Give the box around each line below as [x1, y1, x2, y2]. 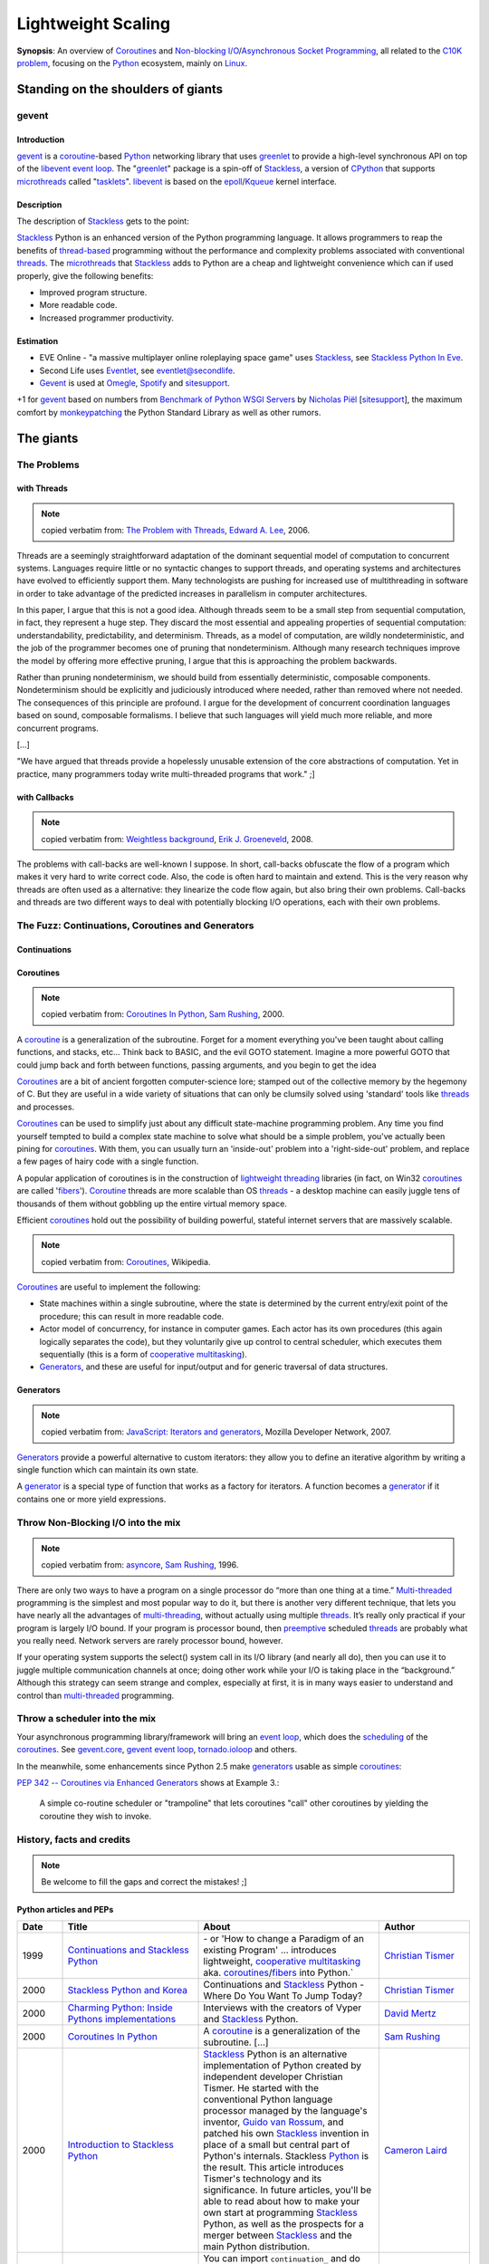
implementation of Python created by [203, 2059, 362, 2072]
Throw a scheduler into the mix [16, 1712, 157, 1725]
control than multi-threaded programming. [16, 1690, 175, 1701]
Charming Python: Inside [67, 2001, 174, 2014]
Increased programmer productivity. [39, 312, 175, 323]
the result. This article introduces [203, 2161, 344, 2173]
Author [383, 1921, 416, 1933]
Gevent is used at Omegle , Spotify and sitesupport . [39, 377, 230, 389]
